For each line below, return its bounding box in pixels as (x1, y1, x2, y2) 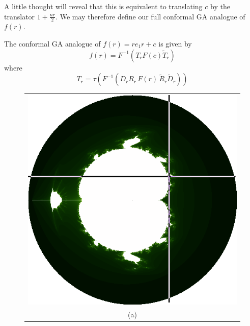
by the (210, 1, 230, 11)
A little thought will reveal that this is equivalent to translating (4, 1, 203, 11)
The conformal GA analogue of (4, 38, 101, 49)
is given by (158, 38, 192, 49)
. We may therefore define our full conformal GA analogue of (55, 11, 245, 21)
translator (4, 11, 35, 21)
